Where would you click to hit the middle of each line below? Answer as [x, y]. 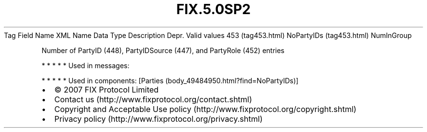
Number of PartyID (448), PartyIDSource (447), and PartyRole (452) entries [163, 50]
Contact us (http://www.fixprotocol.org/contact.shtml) [153, 99]
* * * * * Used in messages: [86, 65]
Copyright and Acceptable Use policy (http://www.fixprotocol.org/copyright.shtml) [205, 109]
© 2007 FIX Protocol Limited [107, 89]
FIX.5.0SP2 [213, 9]
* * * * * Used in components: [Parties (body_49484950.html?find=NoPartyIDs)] [170, 80]
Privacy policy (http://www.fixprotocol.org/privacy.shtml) [158, 119]
